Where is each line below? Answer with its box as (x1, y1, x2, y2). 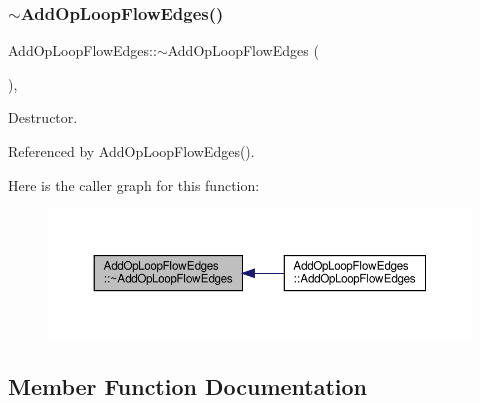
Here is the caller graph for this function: (8, 174, 260, 195)
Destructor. (8, 107, 78, 128)
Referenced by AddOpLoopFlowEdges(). (8, 141, 255, 161)
